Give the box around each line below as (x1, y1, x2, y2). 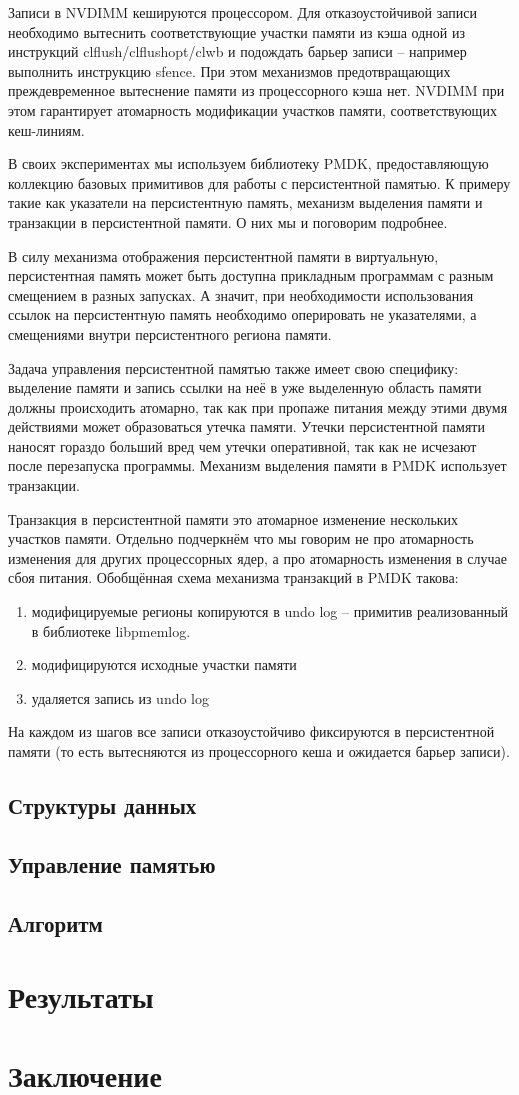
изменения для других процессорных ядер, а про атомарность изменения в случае (8, 547, 507, 568)
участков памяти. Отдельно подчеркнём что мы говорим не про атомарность (8, 528, 474, 549)
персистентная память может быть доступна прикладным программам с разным (8, 265, 494, 286)
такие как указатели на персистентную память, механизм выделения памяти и (8, 192, 483, 213)
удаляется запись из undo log (31, 687, 210, 708)
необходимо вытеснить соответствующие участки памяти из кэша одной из (8, 21, 465, 42)
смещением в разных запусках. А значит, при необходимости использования (8, 284, 474, 305)
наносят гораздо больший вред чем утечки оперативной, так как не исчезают (8, 435, 477, 456)
